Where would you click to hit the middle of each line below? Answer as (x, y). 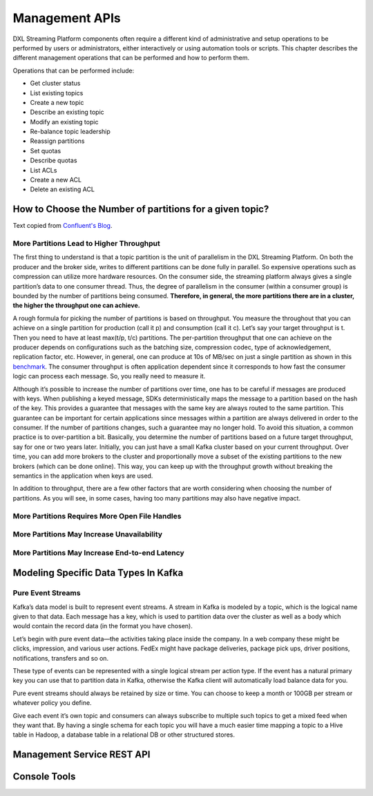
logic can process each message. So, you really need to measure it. (109, 376)
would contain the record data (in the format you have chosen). (103, 626)
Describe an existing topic (67, 112)
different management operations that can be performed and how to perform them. (131, 58)
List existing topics (57, 93)
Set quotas (46, 151)
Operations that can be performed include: (74, 70)
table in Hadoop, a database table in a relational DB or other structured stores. (124, 735)
